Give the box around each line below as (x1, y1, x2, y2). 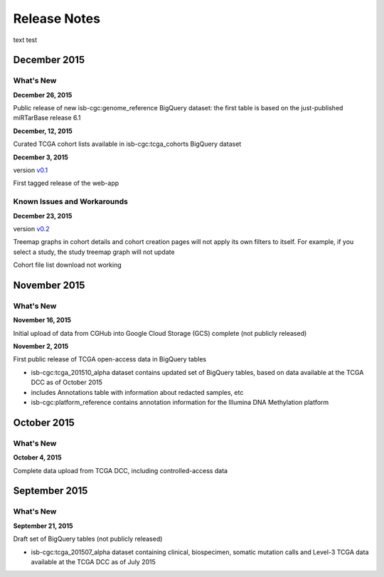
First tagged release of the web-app (13, 179, 119, 188)
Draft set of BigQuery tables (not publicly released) (13, 534, 163, 544)
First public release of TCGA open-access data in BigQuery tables (13, 355, 206, 364)
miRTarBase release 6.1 (13, 114, 81, 122)
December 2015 (13, 54, 85, 66)
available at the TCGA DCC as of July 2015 (31, 557, 156, 566)
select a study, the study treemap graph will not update (13, 248, 175, 256)
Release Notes (13, 11, 101, 26)
